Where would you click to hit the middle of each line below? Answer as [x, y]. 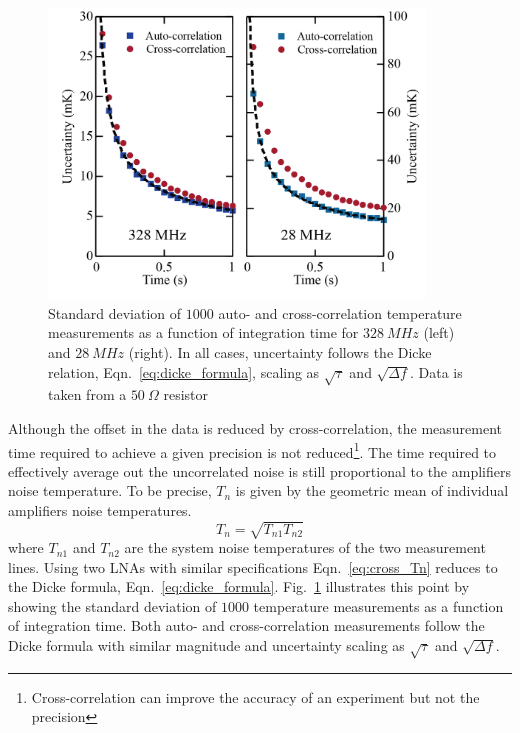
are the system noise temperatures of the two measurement [305, 547]
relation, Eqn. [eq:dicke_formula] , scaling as [184, 371]
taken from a [87, 394]
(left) [439, 332]
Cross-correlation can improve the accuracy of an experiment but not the [255, 696]
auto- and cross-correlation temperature [340, 312]
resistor [186, 394]
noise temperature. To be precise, [110, 490]
